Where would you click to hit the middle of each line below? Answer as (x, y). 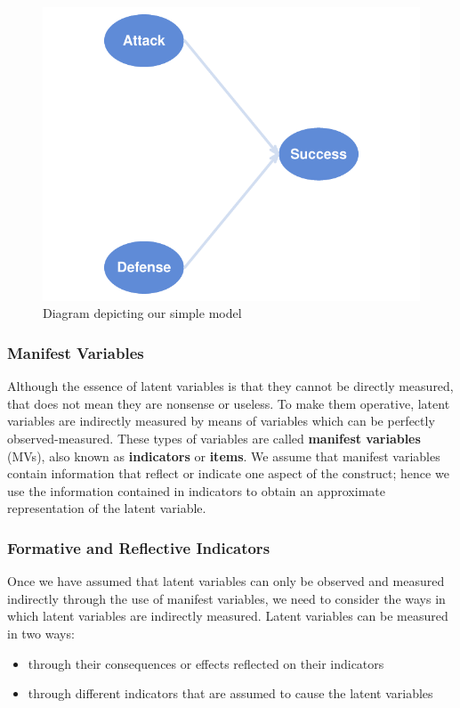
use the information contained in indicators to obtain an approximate (196, 490)
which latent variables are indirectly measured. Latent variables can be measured (228, 616)
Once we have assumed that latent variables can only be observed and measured (226, 581)
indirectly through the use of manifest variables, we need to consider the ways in (226, 598)
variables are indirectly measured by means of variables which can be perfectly (221, 421)
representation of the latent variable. (107, 508)
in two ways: (41, 633)
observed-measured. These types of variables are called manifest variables (214, 438)
